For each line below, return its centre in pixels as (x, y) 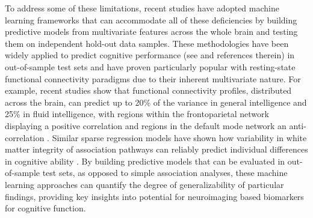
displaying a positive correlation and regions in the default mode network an (146, 125)
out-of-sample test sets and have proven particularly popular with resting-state (150, 66)
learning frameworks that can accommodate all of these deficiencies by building (151, 20)
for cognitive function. (45, 208)
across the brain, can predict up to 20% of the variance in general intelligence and (156, 102)
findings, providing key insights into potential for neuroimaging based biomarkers (154, 196)
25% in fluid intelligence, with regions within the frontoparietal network (137, 114)
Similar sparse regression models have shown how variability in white (179, 137)
